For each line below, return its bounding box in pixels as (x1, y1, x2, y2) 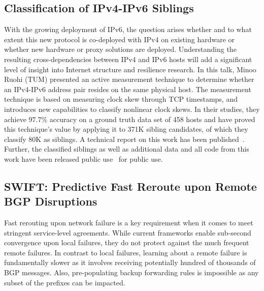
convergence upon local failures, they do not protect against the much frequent (4, 237, 249, 248)
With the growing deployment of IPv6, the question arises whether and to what (4, 24, 252, 35)
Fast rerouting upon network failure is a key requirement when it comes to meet (4, 217, 253, 228)
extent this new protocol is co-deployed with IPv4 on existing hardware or (4, 34, 235, 44)
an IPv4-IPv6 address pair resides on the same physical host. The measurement (4, 83, 251, 94)
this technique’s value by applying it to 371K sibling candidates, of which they (4, 124, 248, 134)
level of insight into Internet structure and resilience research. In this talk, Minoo (4, 64, 256, 74)
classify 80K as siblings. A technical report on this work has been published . (4, 133, 245, 144)
